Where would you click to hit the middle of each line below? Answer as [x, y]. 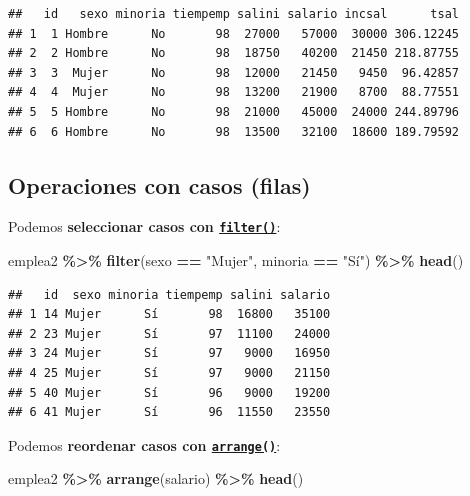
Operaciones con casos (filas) [159, 184]
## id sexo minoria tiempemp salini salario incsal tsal [234, 14]
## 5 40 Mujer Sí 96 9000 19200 [169, 392]
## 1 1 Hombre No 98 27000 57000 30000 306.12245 [234, 33]
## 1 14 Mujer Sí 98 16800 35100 [169, 314]
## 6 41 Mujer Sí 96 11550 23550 [169, 412]
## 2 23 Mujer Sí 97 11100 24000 [169, 333]
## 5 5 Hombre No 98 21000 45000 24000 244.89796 [234, 111]
